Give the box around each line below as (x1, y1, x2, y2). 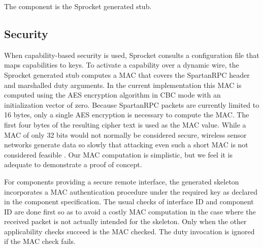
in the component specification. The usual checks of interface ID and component (4, 196, 254, 207)
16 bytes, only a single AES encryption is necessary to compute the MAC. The (4, 109, 249, 120)
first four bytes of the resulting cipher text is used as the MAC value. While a (4, 119, 246, 130)
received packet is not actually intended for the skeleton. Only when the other (4, 216, 247, 227)
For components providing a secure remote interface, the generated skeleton (4, 176, 239, 187)
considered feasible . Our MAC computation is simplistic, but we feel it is (4, 149, 233, 160)
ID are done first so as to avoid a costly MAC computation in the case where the (4, 206, 256, 216)
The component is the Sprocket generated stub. (4, 1, 152, 11)
